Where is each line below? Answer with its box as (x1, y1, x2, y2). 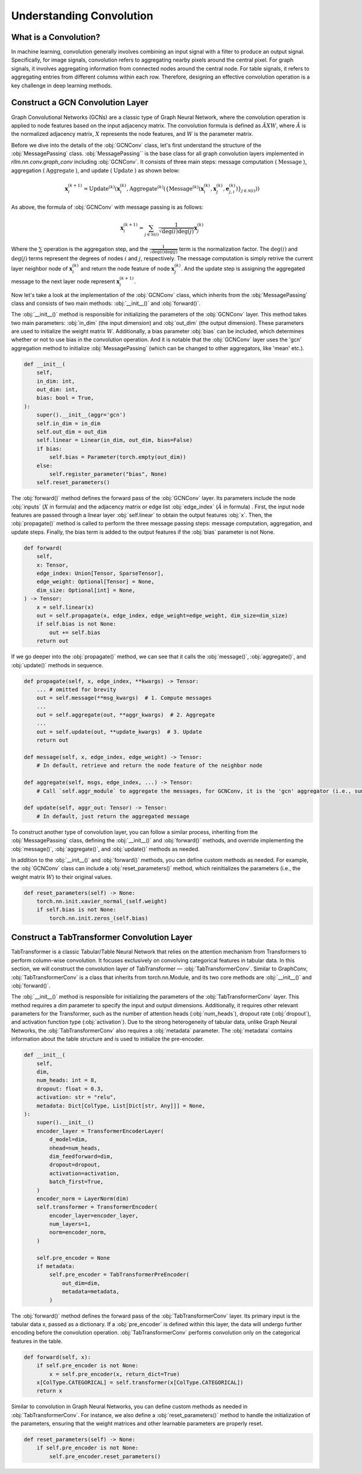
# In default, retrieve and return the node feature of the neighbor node (36, 762, 262, 769)
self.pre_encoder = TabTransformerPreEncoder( (49, 1271, 189, 1278)
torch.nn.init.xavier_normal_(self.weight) (36, 898, 167, 905)
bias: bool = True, (36, 394, 95, 402)
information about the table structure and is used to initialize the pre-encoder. (11, 1036, 205, 1043)
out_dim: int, (36, 386, 78, 393)
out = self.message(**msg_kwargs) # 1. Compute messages (36, 694, 212, 702)
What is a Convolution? (11, 32, 101, 42)
